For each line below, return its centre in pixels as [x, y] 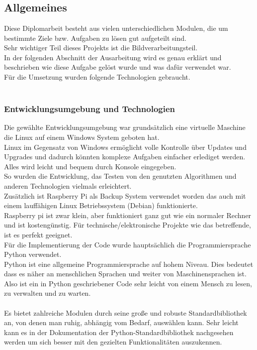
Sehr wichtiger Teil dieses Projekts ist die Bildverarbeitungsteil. [101, 48]
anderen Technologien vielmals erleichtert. [68, 185]
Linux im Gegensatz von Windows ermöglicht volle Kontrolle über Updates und [125, 147]
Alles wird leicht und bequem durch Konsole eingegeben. [90, 166]
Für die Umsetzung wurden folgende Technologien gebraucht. [97, 76]
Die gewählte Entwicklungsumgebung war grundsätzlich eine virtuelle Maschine [125, 127]
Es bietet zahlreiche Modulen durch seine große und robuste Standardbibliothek [126, 312]
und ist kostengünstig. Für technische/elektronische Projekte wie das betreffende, [128, 225]
